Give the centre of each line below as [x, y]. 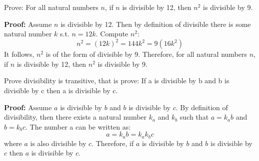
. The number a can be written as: [78, 126]
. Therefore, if [113, 143]
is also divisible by [58, 143]
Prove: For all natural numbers [51, 7]
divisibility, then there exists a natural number [75, 117]
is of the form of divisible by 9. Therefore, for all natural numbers [146, 54]
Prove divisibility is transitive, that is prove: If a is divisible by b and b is [117, 80]
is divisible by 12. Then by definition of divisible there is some [156, 24]
